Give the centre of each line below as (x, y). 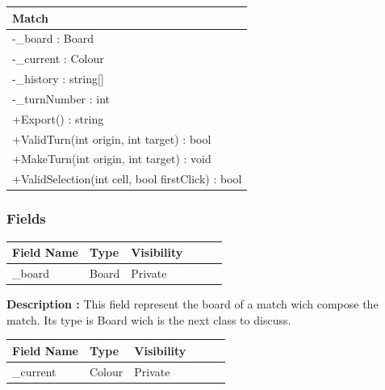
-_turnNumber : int (61, 98)
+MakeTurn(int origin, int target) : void (112, 159)
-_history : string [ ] (58, 79)
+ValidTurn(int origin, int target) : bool (112, 138)
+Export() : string (58, 118)
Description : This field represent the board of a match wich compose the (192, 304)
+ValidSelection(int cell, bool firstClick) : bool (127, 179)
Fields (26, 218)
